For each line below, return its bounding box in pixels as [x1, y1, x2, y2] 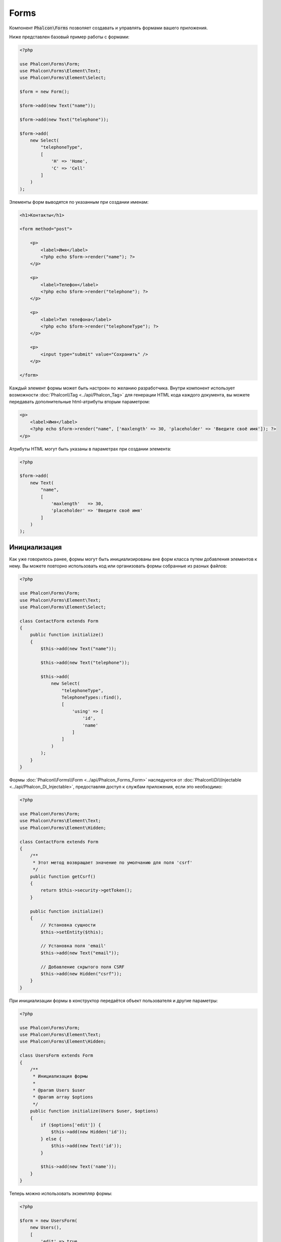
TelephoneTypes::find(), [61, 695, 122, 700]
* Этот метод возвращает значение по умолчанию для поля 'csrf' [32, 859, 193, 865]
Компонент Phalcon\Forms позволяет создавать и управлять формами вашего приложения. [9, 25, 208, 31]
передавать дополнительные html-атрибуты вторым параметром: [9, 399, 150, 405]
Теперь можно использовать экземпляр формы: [9, 1190, 113, 1197]
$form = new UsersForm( [19, 1218, 78, 1223]
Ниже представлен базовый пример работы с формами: [9, 34, 130, 40]
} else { [40, 1136, 62, 1142]
